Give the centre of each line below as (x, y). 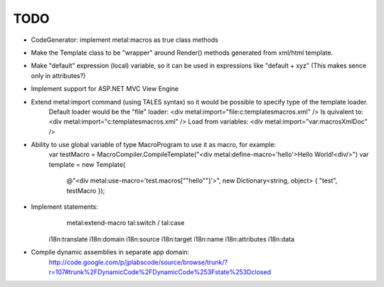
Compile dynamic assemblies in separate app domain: (110, 252)
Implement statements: (65, 207)
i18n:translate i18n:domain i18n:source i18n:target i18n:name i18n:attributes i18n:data (172, 239)
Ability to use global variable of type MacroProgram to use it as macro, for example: (154, 145)
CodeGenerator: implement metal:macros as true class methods (124, 40)
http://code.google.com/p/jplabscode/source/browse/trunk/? (138, 262)
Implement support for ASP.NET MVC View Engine (105, 89)
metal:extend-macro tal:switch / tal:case (126, 223)
